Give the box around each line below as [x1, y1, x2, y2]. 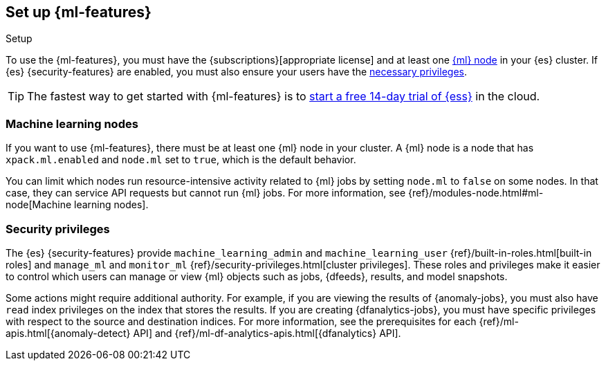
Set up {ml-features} [6, 3, 151, 21]
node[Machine [6, 199, 72, 211]
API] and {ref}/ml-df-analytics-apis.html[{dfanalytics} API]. [133, 327, 401, 339]
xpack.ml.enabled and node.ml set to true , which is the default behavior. [6, 154, 356, 166]
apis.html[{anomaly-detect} [6, 327, 131, 339]
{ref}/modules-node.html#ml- [407, 187, 544, 199]
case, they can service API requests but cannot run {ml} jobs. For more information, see [6, 187, 406, 199]
